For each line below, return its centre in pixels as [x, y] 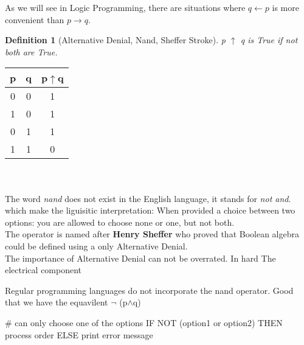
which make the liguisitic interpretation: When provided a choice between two [150, 210]
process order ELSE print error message [79, 334]
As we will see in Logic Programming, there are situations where [125, 7]
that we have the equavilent [57, 302]
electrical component [43, 270]
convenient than [35, 19]
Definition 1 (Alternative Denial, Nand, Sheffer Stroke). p [115, 40]
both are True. [31, 51]
